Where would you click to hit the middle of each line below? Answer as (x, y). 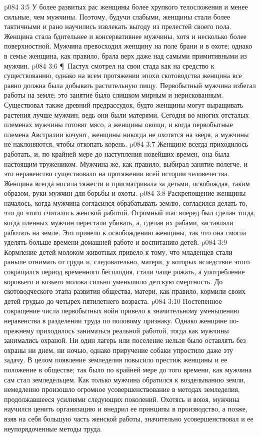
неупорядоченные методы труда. (53, 428)
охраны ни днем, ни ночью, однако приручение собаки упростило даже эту (119, 350)
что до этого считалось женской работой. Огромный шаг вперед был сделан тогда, (130, 212)
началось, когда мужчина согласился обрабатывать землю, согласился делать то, (126, 202)
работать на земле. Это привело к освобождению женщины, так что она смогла (125, 232)
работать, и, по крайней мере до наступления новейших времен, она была (117, 153)
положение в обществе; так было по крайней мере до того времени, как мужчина (128, 369)
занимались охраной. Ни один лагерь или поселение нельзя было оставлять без (125, 340)
